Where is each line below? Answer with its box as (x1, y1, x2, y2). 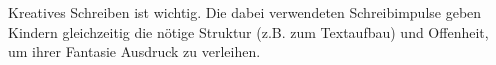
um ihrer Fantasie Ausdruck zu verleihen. (8, 41, 261, 62)
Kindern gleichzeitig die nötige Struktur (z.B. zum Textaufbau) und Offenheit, (8, 21, 489, 42)
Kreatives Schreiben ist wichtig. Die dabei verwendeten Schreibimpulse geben (8, 2, 482, 22)
